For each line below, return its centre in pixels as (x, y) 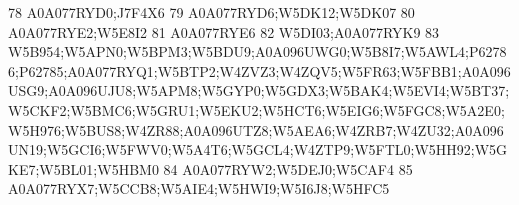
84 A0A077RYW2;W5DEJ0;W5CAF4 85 (288, 168)
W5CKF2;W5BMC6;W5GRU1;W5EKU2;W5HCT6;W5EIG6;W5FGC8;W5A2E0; (256, 109)
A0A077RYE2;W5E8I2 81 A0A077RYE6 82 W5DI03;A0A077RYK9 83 (224, 31)
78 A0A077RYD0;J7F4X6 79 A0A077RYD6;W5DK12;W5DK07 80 (211, 12)
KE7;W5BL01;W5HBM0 (83, 168)
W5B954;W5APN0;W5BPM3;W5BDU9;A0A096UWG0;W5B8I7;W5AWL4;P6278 (257, 51)
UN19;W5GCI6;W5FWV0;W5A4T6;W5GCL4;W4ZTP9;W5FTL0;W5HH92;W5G (258, 149)
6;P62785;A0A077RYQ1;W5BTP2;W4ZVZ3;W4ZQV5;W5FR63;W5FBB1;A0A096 (259, 70)
